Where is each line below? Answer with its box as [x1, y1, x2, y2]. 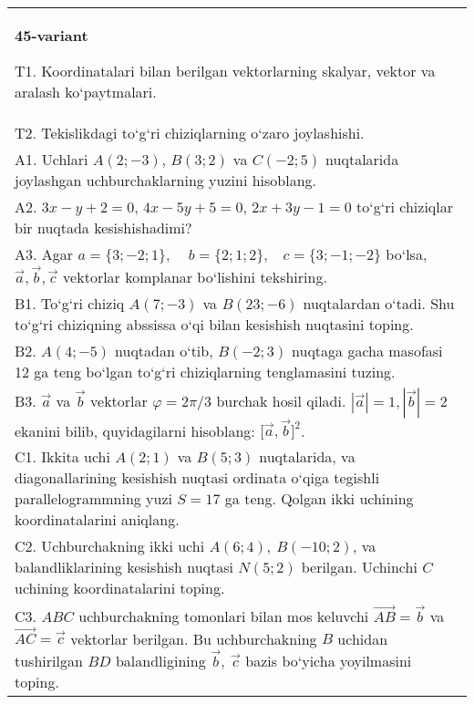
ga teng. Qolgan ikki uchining [224, 488, 414, 510]
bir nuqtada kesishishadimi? [15, 217, 192, 238]
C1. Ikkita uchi [15, 446, 110, 468]
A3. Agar [15, 243, 74, 264]
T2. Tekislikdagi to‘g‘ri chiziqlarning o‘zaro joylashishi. [15, 122, 365, 143]
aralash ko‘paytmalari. [15, 81, 157, 102]
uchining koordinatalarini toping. [15, 577, 225, 599]
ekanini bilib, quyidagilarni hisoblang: [15, 419, 255, 441]
